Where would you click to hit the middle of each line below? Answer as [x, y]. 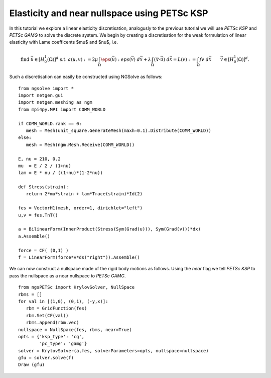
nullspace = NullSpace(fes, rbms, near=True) [75, 329]
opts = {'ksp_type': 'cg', [51, 336]
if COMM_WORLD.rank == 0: [50, 124]
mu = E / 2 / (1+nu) [45, 166]
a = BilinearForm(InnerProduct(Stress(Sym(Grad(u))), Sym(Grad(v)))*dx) [109, 229]
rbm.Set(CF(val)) [47, 315]
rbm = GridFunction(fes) [56, 309]
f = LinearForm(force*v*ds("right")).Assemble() [79, 257]
